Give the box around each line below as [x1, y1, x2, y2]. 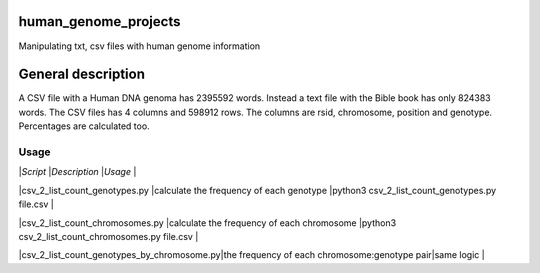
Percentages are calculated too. [18, 120, 150, 132]
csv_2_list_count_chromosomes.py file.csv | [18, 230, 199, 242]
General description [18, 66, 145, 83]
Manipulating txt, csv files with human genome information [18, 40, 261, 52]
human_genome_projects [18, 13, 181, 30]
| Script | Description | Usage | [18, 166, 137, 178]
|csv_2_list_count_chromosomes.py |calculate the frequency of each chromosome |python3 [18, 216, 397, 229]
